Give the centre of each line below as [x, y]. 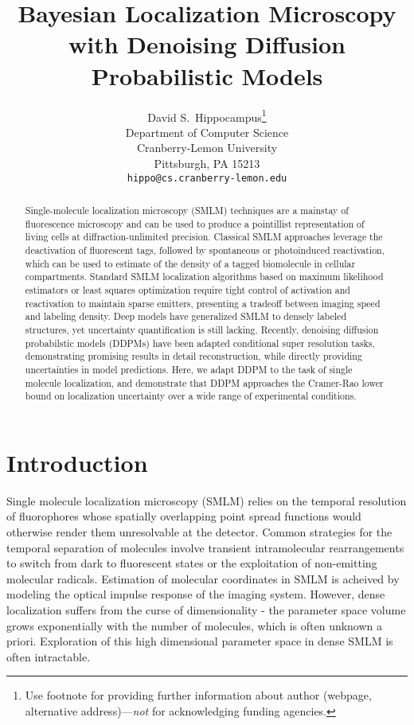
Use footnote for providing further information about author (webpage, [198, 695]
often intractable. [49, 656]
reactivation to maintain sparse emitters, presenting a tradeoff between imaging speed [203, 303]
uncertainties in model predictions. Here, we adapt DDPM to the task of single [189, 369]
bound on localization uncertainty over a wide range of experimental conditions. [191, 396]
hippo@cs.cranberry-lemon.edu [207, 178]
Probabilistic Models [207, 75]
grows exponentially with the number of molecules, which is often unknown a [195, 625]
